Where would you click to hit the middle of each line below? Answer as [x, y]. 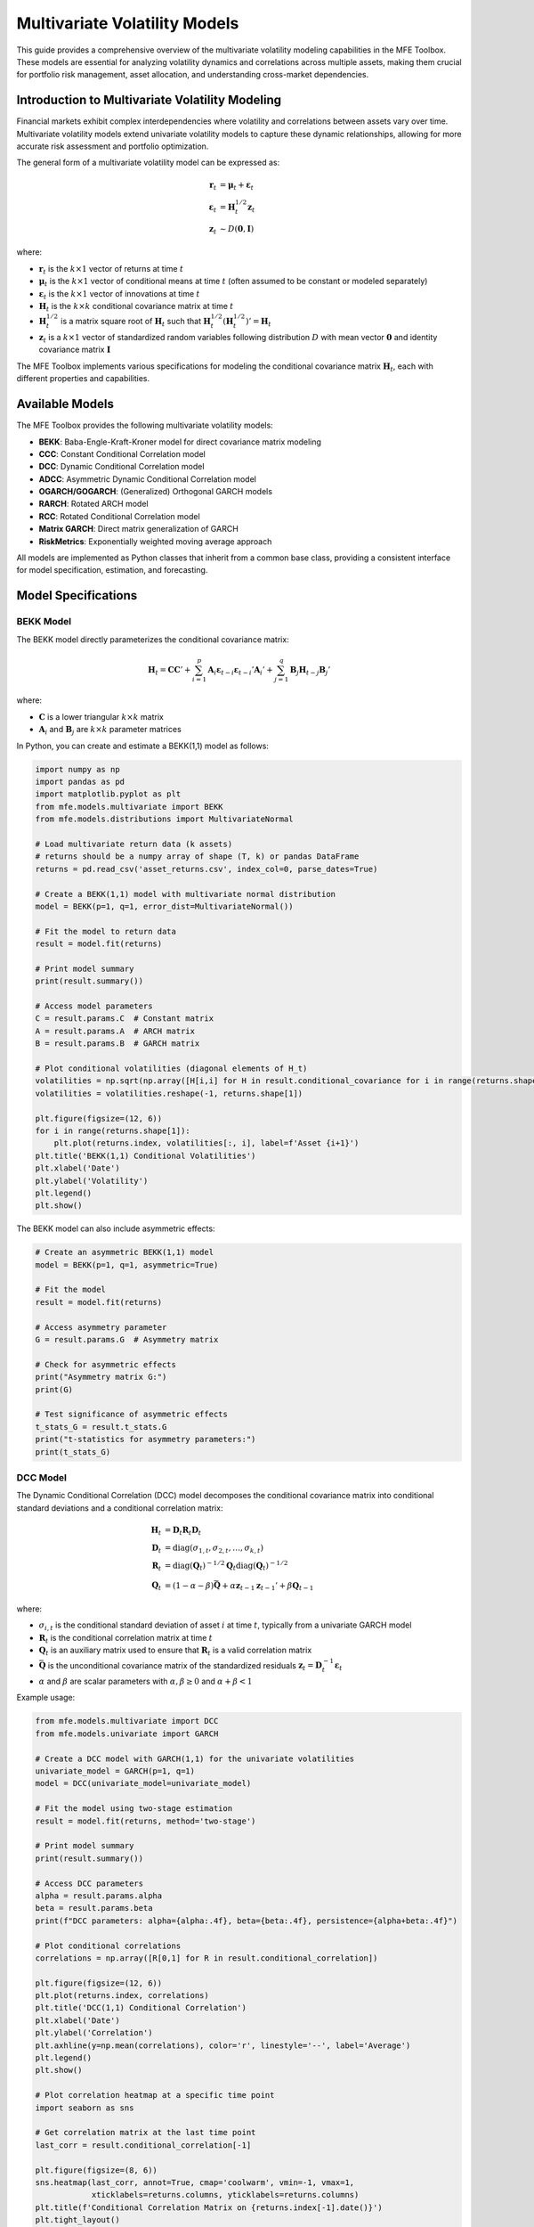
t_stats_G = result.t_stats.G [101, 1427]
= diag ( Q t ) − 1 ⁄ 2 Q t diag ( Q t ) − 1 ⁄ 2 [226, 1566]
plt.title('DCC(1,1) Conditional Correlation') [141, 2008]
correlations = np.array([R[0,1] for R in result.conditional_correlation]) [206, 1958]
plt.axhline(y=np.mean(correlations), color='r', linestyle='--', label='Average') [223, 2045]
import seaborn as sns [85, 2108]
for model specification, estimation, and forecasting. [112, 570]
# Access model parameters [94, 1006]
